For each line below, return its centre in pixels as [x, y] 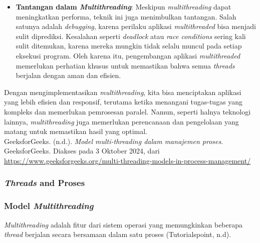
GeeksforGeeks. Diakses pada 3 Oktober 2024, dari [82, 151]
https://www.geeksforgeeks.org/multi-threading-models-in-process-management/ [127, 160]
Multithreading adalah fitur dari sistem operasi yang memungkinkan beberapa [123, 224]
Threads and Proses [45, 183]
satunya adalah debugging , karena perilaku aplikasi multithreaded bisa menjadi [136, 26]
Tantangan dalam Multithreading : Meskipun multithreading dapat [123, 6]
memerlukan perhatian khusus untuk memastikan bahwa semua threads [125, 65]
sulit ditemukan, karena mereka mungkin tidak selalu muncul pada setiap [129, 46]
